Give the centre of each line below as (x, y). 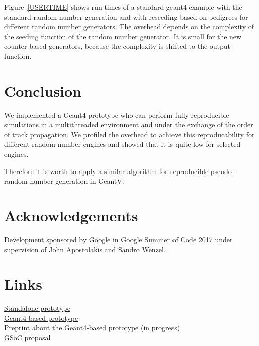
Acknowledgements (71, 215)
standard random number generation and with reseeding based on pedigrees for (126, 16)
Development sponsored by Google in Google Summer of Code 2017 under (118, 239)
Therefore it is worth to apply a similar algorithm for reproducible (106, 171)
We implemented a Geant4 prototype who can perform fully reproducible (117, 114)
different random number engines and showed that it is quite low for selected (122, 144)
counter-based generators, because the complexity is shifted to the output (117, 46)
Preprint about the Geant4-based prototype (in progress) (92, 328)
